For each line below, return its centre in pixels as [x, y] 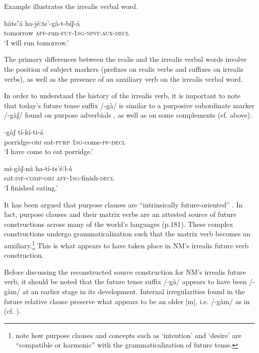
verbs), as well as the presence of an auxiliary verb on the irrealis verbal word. [124, 79]
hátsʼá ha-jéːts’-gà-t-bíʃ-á [42, 23]
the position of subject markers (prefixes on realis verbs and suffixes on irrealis [124, 69]
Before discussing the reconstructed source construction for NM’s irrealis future [125, 271]
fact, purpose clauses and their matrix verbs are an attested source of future [120, 214]
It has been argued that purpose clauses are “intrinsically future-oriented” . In [123, 204]
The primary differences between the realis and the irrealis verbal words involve [126, 59]
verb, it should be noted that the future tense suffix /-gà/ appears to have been [126, 281]
